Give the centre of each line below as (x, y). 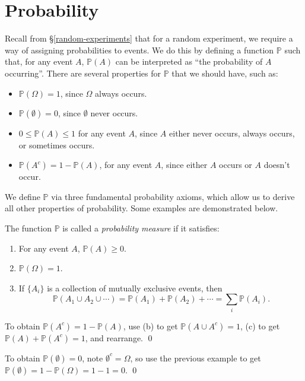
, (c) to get (260, 326)
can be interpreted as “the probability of (189, 61)
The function (28, 228)
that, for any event (39, 61)
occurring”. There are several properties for (83, 73)
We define (23, 196)
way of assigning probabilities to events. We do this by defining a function (139, 50)
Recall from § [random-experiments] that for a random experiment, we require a (149, 38)
